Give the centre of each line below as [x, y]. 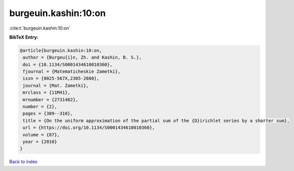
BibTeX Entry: [24, 37]
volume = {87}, [41, 135]
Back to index [23, 162]
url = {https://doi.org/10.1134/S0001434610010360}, [89, 128]
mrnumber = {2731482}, [51, 100]
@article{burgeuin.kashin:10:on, [61, 50]
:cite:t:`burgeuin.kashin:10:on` [40, 28]
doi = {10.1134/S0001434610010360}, [68, 64]
